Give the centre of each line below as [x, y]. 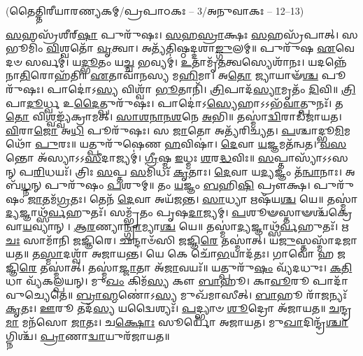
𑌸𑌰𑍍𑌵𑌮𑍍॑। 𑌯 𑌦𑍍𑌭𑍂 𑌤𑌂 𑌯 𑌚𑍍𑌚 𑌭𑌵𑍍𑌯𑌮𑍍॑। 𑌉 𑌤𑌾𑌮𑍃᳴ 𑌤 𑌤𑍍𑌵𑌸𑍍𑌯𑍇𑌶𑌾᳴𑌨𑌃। [165, 61]
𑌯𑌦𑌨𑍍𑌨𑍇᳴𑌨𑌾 [327, 61]
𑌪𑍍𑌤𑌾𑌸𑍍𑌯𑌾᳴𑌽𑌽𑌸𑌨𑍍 [311, 157]
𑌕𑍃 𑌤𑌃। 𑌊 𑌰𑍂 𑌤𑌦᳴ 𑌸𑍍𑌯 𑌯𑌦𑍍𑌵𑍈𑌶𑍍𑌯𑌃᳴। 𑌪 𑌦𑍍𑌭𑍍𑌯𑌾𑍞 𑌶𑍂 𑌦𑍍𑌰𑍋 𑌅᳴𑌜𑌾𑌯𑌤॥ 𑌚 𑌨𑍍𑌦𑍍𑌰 [179, 308]
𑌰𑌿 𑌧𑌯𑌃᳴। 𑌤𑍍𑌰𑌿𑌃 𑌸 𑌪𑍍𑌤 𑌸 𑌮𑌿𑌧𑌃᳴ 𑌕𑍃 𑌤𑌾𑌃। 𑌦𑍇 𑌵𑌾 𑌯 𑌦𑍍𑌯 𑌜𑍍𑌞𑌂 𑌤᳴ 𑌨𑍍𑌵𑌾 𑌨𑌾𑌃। [187, 171]
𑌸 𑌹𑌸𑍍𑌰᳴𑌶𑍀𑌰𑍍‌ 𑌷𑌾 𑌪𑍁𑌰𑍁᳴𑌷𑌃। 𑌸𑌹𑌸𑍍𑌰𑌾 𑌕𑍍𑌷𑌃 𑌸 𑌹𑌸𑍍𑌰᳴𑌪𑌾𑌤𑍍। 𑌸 [182, 34]
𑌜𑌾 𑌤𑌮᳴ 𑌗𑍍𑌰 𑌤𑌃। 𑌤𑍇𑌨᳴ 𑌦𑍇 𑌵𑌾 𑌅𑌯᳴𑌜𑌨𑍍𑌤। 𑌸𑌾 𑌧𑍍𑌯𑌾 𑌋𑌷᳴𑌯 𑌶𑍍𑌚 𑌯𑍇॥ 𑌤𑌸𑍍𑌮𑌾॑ [193, 198]
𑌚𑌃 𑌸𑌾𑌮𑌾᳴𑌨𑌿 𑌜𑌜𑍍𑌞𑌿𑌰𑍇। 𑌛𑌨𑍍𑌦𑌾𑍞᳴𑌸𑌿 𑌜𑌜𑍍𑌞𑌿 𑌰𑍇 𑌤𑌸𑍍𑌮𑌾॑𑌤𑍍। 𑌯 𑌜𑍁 [151, 240]
